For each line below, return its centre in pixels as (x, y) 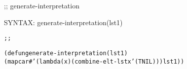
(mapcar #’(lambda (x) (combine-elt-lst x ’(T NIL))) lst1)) (94, 61)
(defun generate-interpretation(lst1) (66, 53)
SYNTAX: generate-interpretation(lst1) (63, 22)
